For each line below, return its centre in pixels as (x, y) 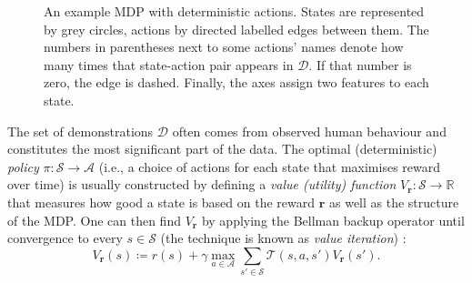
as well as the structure (394, 202)
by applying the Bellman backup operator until (333, 220)
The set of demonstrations (80, 131)
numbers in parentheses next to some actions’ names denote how (224, 47)
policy (23, 166)
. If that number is (360, 64)
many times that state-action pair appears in (169, 64)
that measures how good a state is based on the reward (161, 202)
